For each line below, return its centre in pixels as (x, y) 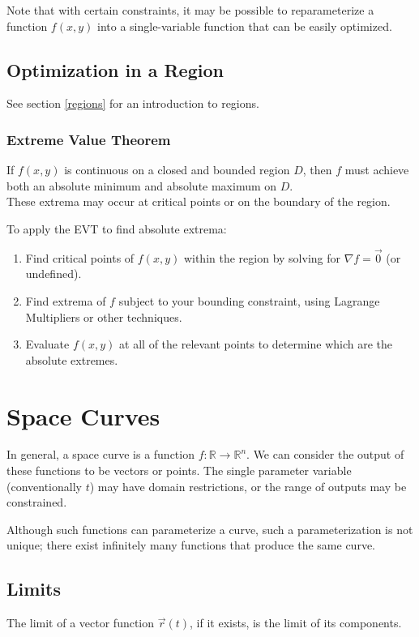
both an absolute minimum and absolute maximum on (142, 185)
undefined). (53, 274)
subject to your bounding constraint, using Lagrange (249, 300)
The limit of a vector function (81, 623)
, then (317, 170)
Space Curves (83, 415)
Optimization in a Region (115, 69)
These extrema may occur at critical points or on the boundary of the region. (199, 201)
